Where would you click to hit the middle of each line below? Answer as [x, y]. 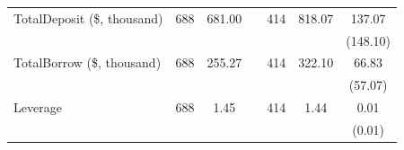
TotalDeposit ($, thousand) [88, 18]
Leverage [38, 107]
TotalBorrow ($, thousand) [88, 62]
